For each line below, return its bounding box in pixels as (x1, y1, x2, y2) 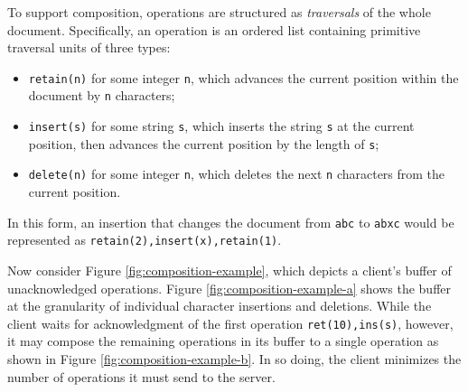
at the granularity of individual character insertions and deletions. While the (7, 296, 432, 315)
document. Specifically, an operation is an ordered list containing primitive (7, 20, 421, 39)
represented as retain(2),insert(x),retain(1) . (7, 230, 282, 249)
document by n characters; (28, 86, 175, 105)
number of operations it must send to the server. (7, 367, 276, 386)
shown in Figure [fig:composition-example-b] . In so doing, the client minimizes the (7, 350, 462, 368)
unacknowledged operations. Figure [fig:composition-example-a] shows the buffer (7, 278, 452, 297)
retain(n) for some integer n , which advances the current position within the (28, 68, 459, 87)
